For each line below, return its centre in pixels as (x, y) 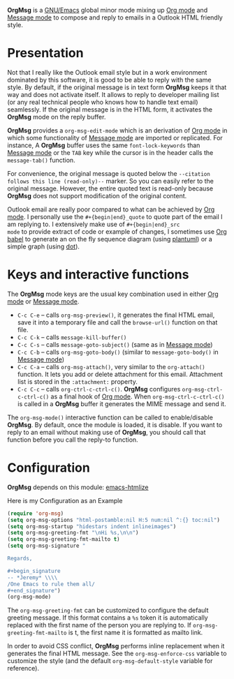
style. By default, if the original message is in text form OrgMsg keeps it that (117, 87)
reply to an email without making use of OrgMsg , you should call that (107, 432)
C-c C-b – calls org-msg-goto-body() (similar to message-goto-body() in (118, 352)
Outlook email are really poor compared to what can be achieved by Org (111, 209)
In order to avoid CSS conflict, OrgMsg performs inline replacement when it (116, 646)
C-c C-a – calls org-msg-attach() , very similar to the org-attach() (111, 366)
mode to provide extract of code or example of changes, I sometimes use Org (117, 231)
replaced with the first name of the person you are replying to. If (100, 625)
